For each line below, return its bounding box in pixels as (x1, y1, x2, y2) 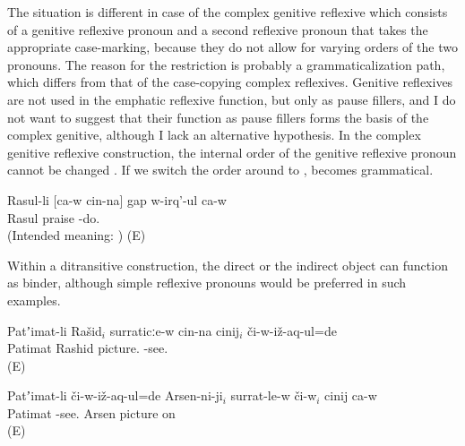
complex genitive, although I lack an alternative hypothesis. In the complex (7, 125, 421, 144)
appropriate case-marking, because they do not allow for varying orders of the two (7, 38, 458, 56)
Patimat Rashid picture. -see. (7, 339, 168, 357)
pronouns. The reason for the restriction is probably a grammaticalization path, (7, 55, 445, 73)
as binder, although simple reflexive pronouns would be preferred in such (7, 273, 407, 292)
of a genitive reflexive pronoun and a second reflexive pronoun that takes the (7, 20, 428, 39)
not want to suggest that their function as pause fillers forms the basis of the (7, 107, 429, 126)
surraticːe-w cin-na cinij (109, 321, 240, 339)
